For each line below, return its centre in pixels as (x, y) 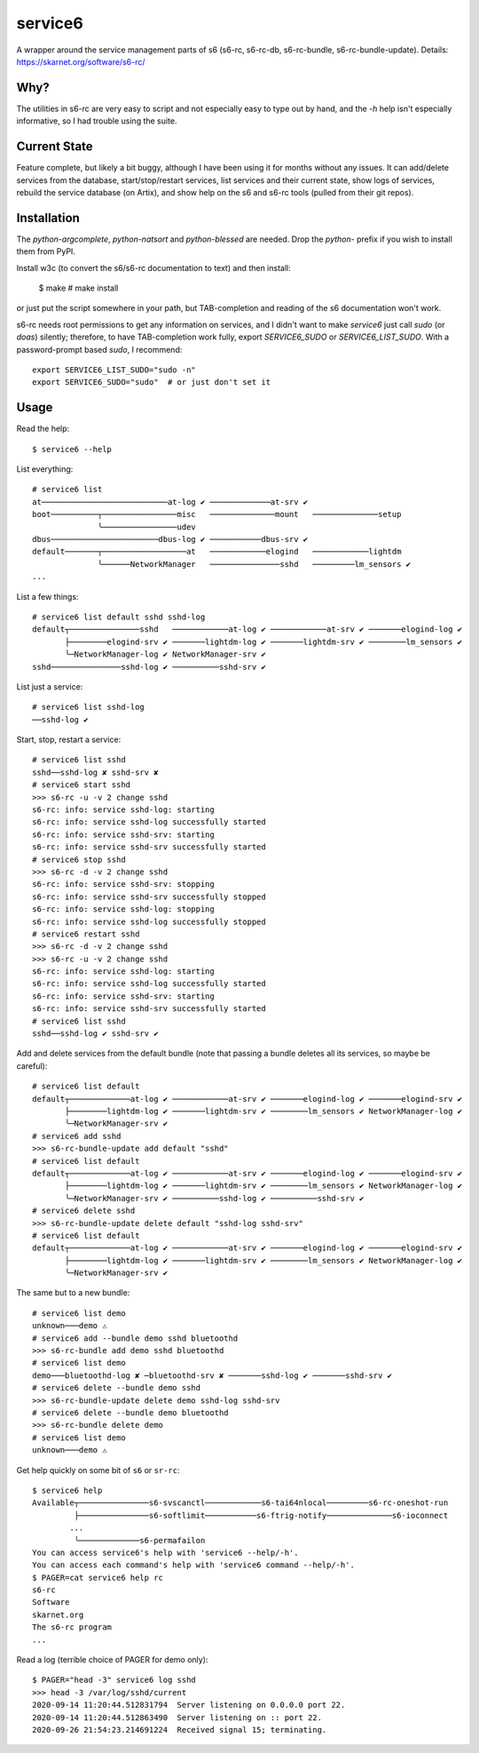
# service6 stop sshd (79, 859)
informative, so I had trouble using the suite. (97, 121)
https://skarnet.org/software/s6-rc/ (81, 61)
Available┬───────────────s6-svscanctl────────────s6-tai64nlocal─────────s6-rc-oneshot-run (240, 1503)
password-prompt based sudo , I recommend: (99, 349)
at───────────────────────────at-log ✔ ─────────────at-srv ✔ (170, 502)
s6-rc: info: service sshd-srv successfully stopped (149, 896)
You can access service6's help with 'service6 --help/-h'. (165, 1552)
